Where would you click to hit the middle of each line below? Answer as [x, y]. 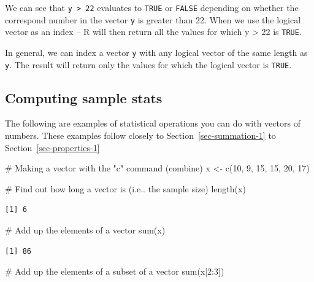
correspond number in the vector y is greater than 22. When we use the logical [153, 19]
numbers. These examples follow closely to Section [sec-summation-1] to [140, 135]
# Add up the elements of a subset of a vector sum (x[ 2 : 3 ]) [115, 271]
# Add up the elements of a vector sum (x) [85, 230]
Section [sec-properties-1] [52, 147]
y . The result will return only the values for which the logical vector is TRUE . [148, 64]
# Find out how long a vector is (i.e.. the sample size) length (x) [125, 188]
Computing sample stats [84, 97]
